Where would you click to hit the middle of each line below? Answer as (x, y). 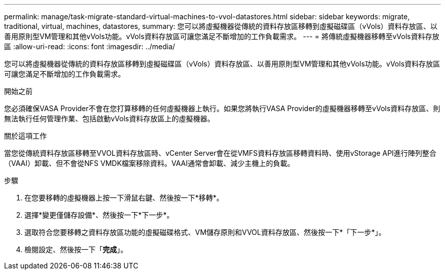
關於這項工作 (25, 136)
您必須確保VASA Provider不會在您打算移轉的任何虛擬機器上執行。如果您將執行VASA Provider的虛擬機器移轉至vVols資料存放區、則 (222, 108)
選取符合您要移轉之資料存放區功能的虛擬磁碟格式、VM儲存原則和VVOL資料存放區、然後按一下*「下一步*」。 (205, 232)
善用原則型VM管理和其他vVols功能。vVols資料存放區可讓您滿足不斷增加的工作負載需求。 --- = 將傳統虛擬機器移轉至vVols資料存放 (222, 36)
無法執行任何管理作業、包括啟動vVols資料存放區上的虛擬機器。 (109, 118)
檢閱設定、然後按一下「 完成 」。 (76, 249)
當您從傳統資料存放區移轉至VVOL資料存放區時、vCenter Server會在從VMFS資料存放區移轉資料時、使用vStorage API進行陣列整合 (220, 153)
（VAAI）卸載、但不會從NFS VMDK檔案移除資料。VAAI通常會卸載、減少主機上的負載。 (149, 163)
